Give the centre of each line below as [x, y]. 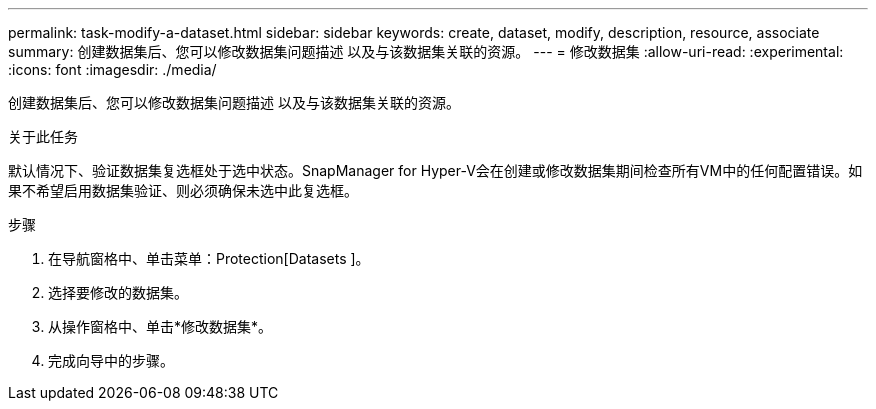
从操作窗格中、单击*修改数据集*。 [160, 326]
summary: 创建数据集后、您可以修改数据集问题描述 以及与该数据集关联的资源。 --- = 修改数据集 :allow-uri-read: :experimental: [426, 51]
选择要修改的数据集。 [118, 292]
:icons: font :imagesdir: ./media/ [112, 69]
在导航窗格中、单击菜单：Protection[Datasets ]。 [209, 258]
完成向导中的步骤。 [111, 360]
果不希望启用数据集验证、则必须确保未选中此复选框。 [183, 190]
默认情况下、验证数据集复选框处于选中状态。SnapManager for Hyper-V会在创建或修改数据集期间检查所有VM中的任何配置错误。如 [435, 170]
